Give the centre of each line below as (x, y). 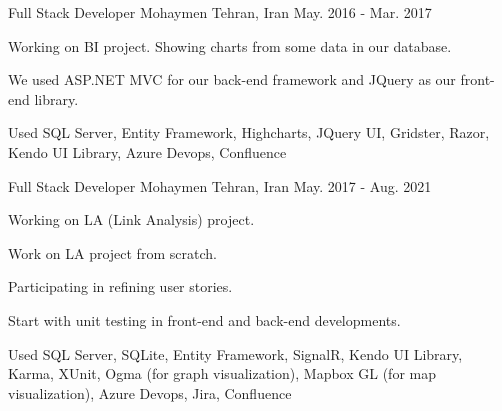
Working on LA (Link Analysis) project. (131, 219)
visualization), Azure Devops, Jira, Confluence (150, 392)
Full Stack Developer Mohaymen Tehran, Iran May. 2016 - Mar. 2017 (220, 12)
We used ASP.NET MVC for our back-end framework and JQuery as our (232, 79)
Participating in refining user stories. (120, 286)
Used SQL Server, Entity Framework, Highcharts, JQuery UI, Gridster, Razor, (249, 132)
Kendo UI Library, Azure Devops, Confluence (147, 151)
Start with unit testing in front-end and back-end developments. (204, 319)
